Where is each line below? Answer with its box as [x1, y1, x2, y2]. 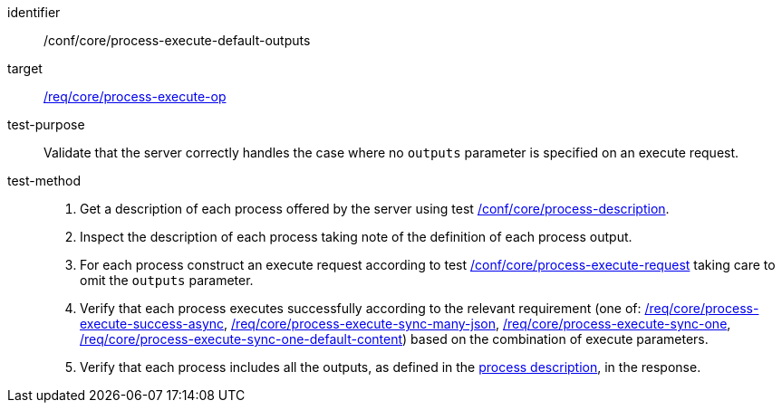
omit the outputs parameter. [80, 272, 254, 288]
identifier [7, 5, 61, 20]
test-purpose [7, 117, 85, 132]
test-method [7, 173, 81, 188]
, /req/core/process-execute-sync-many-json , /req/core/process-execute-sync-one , [224, 316, 731, 331]
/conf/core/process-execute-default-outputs [43, 33, 311, 48]
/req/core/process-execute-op [43, 89, 227, 104]
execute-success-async [80, 316, 225, 331]
